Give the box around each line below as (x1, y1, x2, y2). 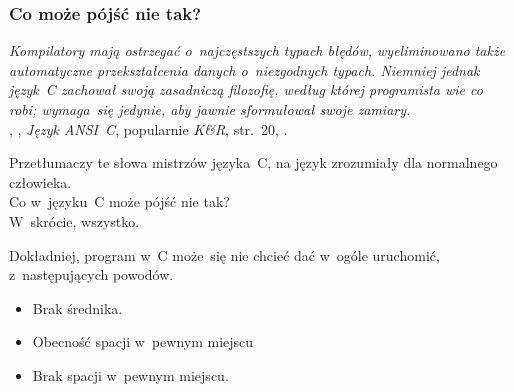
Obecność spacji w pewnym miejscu (32, 331, 254, 352)
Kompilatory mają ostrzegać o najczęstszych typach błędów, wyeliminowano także (9, 40, 506, 61)
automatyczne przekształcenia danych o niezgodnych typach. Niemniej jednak (9, 59, 480, 80)
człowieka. (9, 171, 72, 192)
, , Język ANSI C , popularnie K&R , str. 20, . (9, 118, 288, 139)
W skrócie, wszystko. (9, 210, 140, 231)
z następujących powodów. (9, 264, 174, 285)
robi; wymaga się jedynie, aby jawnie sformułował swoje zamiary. (9, 99, 411, 119)
